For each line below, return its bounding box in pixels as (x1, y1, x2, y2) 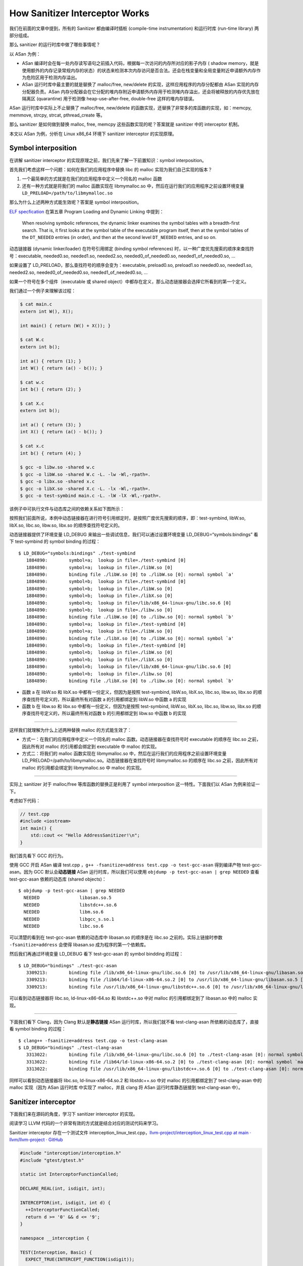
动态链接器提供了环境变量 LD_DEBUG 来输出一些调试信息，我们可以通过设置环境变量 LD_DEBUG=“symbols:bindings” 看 (9, 532, 259, 538)
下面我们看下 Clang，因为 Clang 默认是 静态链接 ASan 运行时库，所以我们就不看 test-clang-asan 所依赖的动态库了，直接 (9, 1018, 259, 1025)
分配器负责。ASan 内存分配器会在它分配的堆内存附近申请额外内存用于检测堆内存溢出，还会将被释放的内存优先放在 (22, 89, 260, 95)
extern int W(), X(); (20, 308, 74, 314)
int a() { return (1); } (20, 358, 82, 364)
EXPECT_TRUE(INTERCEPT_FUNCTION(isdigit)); (25, 1256, 135, 1262)
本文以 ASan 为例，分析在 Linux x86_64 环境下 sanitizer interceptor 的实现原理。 (9, 131, 177, 137)
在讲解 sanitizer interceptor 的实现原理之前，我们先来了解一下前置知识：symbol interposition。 (9, 157, 207, 163)
